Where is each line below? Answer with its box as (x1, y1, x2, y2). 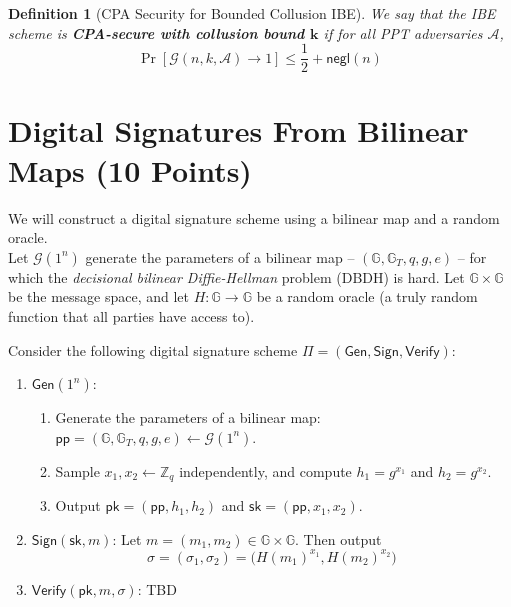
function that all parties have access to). (8, 305, 255, 326)
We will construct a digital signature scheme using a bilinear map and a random (8, 207, 500, 228)
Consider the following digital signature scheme (8, 339, 298, 360)
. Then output (295, 528, 382, 549)
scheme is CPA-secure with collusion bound (8, 22, 305, 43)
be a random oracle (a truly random (256, 286, 478, 307)
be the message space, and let (8, 286, 190, 307)
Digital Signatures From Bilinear (8, 110, 469, 151)
